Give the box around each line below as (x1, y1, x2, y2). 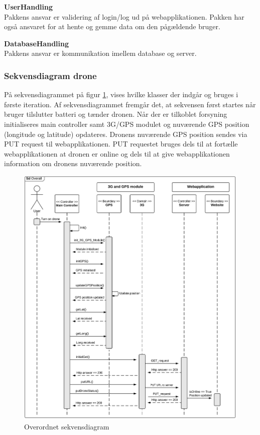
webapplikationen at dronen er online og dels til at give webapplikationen (4, 148, 230, 159)
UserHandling (4, 2, 53, 12)
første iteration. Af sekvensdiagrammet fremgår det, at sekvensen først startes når (4, 99, 256, 109)
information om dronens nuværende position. (4, 158, 142, 169)
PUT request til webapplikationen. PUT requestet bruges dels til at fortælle (4, 138, 238, 149)
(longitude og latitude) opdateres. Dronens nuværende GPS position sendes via (4, 128, 247, 139)
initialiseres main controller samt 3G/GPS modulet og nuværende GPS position (4, 118, 249, 129)
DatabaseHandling (4, 38, 69, 48)
